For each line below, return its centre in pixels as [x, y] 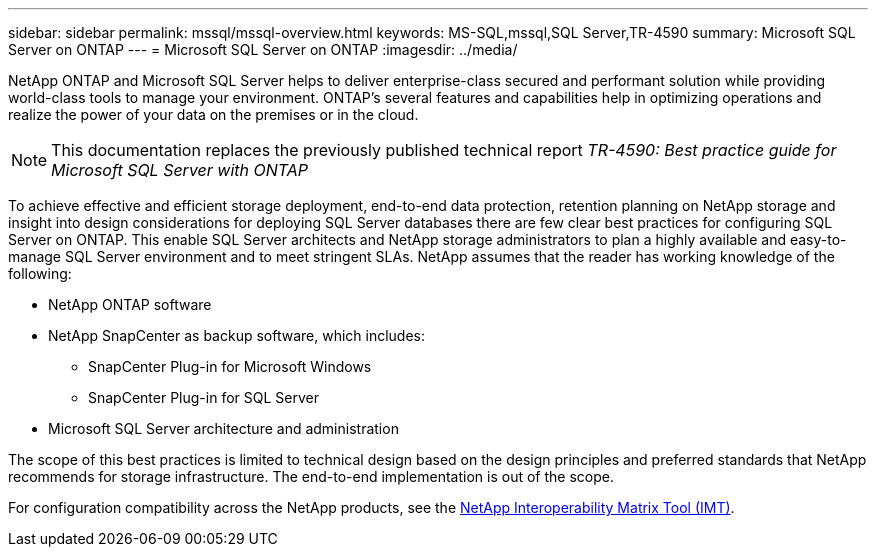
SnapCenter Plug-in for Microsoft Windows [230, 366]
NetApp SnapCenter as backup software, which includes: [237, 335]
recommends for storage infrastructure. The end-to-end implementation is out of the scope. [311, 476]
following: [40, 273]
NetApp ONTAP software [130, 304]
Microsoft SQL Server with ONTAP [180, 170]
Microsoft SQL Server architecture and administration [223, 428]
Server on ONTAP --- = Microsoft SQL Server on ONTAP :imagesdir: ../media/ [263, 49]
